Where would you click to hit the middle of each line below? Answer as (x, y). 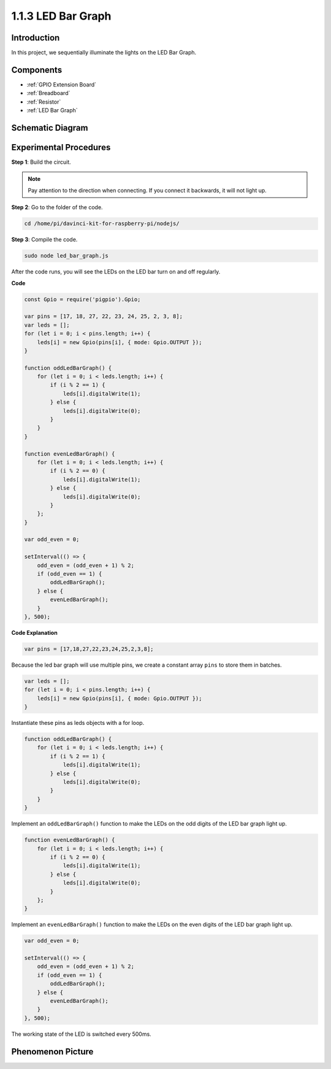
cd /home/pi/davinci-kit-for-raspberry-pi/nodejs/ (102, 224)
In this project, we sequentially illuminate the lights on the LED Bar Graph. (104, 53)
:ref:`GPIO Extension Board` (62, 84)
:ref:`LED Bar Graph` (52, 110)
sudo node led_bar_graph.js (66, 256)
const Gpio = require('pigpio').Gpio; (82, 299)
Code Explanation (34, 632)
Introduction (36, 38)
